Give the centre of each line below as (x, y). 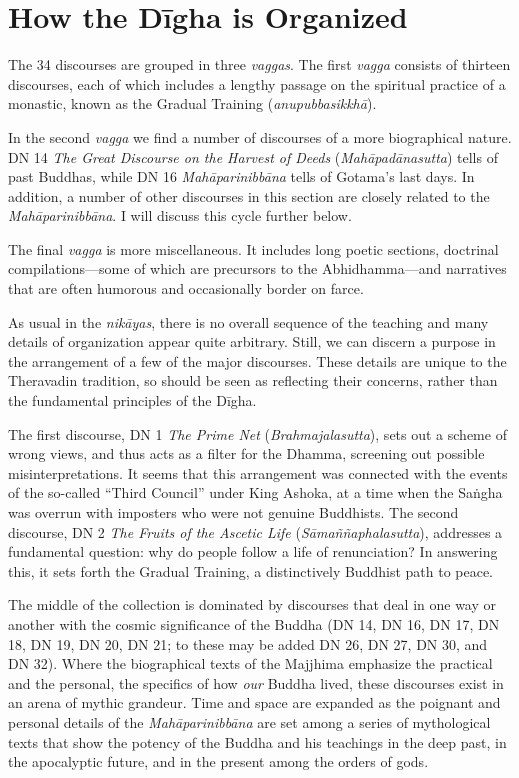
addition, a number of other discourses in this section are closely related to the (249, 195)
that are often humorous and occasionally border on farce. (186, 288)
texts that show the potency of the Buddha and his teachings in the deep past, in (257, 741)
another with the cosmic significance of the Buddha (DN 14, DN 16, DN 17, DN (254, 623)
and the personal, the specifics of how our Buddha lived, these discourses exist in (256, 682)
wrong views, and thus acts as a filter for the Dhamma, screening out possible (246, 453)
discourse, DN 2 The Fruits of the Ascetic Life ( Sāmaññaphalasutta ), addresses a (255, 531)
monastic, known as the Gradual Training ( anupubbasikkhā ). (192, 103)
